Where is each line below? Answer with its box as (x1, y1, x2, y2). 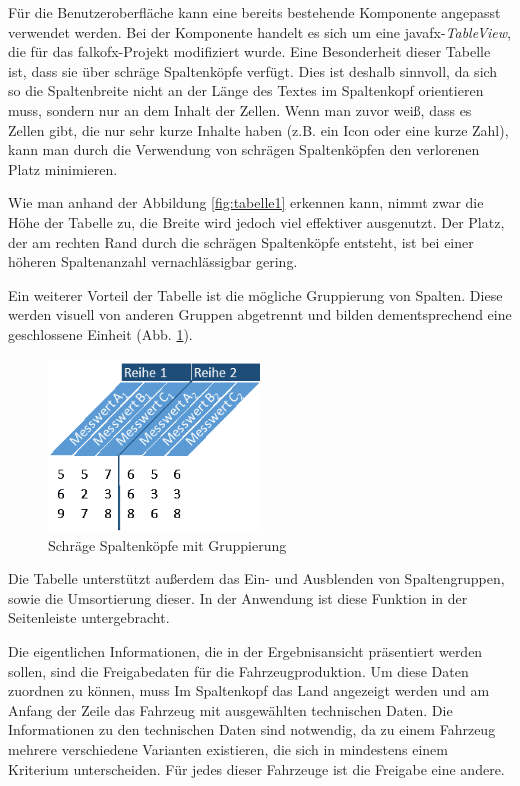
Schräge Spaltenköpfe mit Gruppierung (48, 534, 287, 555)
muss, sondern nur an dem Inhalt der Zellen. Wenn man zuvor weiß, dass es (8, 99, 472, 120)
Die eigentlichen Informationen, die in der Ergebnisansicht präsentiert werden (8, 640, 483, 661)
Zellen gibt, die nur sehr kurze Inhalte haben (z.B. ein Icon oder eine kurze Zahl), (8, 119, 509, 140)
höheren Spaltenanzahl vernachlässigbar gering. (8, 251, 298, 272)
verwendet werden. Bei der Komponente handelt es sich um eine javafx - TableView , (8, 21, 511, 42)
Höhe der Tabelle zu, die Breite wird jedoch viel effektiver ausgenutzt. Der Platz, (8, 211, 505, 232)
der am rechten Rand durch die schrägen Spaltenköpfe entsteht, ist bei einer (8, 231, 474, 252)
